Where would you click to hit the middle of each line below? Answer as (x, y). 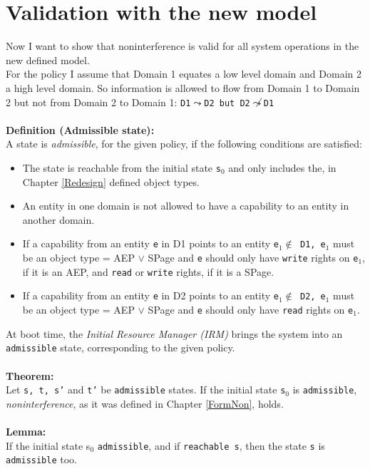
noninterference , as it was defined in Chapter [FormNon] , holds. (145, 403)
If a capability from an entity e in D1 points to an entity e (151, 243)
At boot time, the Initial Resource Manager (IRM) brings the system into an (174, 333)
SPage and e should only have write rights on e (253, 258)
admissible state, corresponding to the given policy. (120, 347)
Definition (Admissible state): (80, 129)
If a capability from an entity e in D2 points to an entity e (151, 295)
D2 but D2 (227, 103)
